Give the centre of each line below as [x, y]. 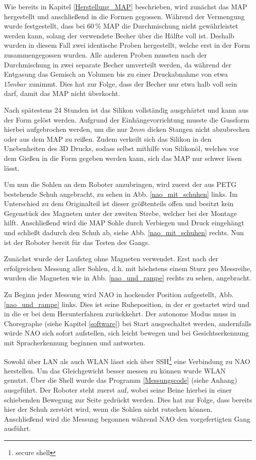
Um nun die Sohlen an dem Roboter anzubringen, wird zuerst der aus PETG [120, 184]
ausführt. [17, 428]
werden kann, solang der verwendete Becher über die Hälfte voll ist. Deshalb [119, 35]
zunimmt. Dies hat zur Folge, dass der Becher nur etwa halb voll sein [133, 83]
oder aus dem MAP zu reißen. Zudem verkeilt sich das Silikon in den [108, 138]
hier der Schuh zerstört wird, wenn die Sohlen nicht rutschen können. [108, 409]
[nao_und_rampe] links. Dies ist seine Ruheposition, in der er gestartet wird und [127, 304]
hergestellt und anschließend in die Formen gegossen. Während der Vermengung [124, 16]
